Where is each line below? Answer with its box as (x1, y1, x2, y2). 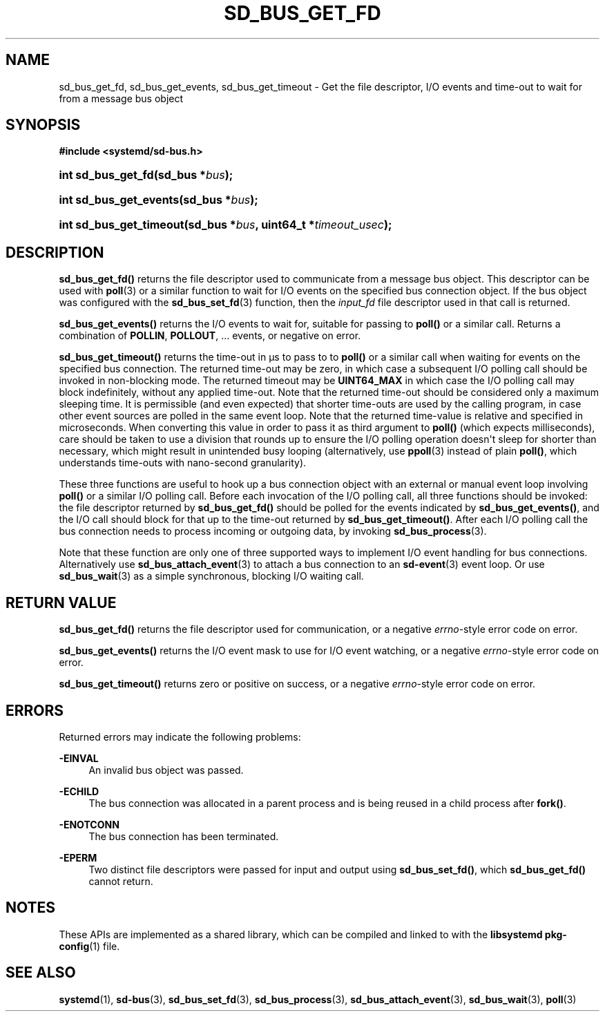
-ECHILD (59, 785, 99, 797)
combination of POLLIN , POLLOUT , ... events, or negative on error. (59, 330, 361, 342)
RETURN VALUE (6, 593, 117, 611)
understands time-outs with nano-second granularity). (59, 457, 307, 469)
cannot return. (88, 875, 153, 887)
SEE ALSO (6, 964, 76, 982)
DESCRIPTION (6, 243, 104, 261)
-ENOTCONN (59, 818, 119, 830)
